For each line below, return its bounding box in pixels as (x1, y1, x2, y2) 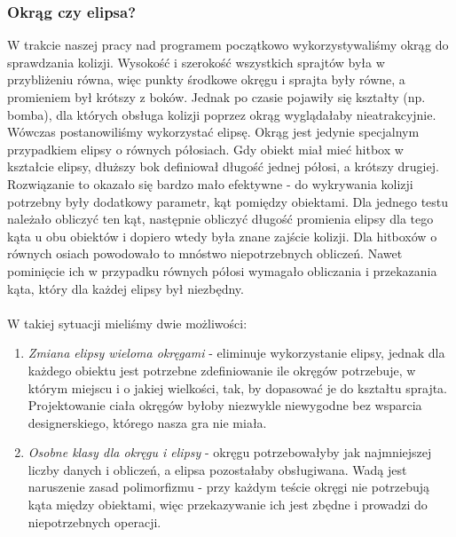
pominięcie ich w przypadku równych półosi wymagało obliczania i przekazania (7, 261, 437, 280)
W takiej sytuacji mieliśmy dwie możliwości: (7, 313, 248, 332)
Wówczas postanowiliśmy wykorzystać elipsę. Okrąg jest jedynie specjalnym (7, 122, 420, 141)
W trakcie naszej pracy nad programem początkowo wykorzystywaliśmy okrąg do (7, 36, 449, 54)
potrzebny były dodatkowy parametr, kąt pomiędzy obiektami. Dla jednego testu (7, 192, 449, 210)
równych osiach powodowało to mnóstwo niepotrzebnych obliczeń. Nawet (7, 244, 403, 263)
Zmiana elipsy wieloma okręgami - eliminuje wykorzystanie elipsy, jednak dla (28, 344, 445, 362)
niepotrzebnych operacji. (28, 512, 161, 531)
